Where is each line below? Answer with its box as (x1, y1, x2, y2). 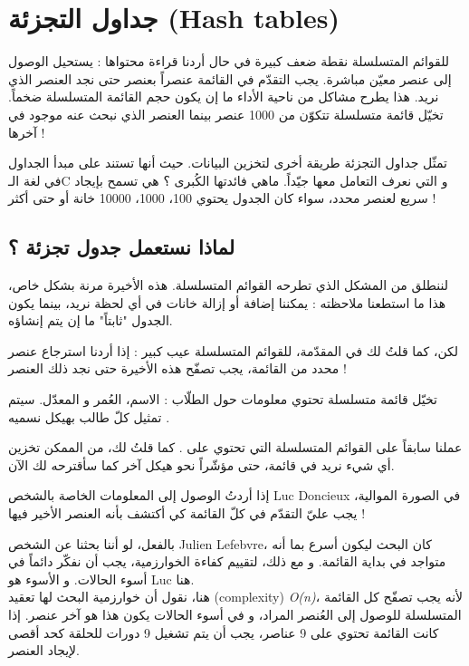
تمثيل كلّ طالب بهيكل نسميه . (8, 407, 170, 426)
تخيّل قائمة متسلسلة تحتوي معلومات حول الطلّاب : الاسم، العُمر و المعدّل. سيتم (8, 390, 438, 409)
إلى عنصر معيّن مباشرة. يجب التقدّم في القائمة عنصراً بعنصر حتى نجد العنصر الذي (8, 69, 452, 88)
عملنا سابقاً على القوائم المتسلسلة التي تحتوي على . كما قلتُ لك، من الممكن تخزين (8, 438, 463, 457)
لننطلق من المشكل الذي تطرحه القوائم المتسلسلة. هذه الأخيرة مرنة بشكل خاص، (8, 275, 449, 294)
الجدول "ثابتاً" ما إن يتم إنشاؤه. (8, 311, 173, 330)
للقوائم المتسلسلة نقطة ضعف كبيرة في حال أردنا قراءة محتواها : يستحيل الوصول (8, 52, 450, 71)
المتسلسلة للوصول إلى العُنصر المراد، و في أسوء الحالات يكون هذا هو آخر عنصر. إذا (8, 604, 462, 623)
